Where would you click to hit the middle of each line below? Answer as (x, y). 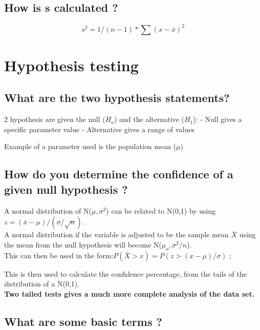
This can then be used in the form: (59, 255)
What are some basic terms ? (83, 321)
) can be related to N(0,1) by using (161, 210)
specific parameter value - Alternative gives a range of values (99, 129)
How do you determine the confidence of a (119, 174)
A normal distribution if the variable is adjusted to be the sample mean (116, 234)
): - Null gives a (218, 119)
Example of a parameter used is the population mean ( (90, 146)
